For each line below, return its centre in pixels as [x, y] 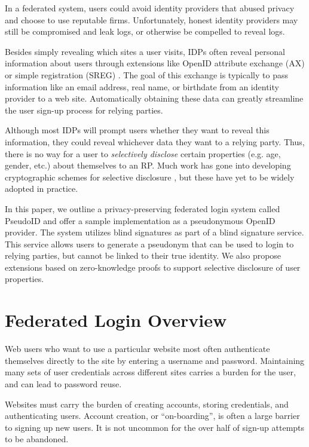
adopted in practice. [42, 189]
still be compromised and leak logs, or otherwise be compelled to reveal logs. [145, 31]
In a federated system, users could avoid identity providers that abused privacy [150, 8]
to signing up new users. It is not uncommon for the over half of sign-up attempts [155, 427]
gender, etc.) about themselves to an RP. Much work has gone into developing [148, 165]
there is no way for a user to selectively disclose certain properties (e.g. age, [143, 153]
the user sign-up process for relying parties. [84, 110]
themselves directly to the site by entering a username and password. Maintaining [155, 360]
